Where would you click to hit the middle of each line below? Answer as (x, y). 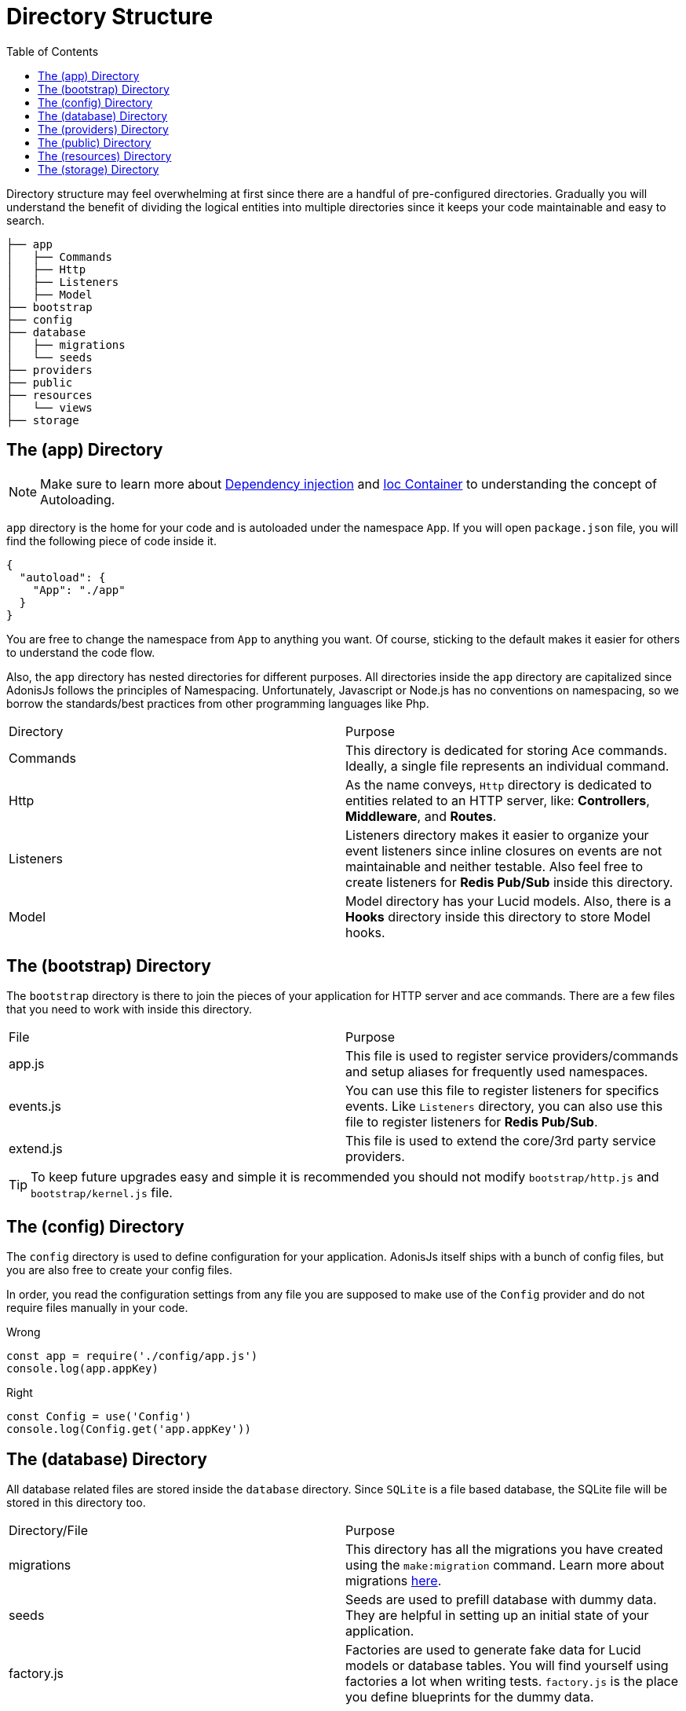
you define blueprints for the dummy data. (470, 1697)
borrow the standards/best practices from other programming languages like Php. (218, 703)
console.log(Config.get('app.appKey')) (129, 1429)
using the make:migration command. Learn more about (505, 1565)
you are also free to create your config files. (119, 1270)
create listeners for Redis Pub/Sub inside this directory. (509, 882)
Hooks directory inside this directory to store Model (498, 916)
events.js (35, 1106)
